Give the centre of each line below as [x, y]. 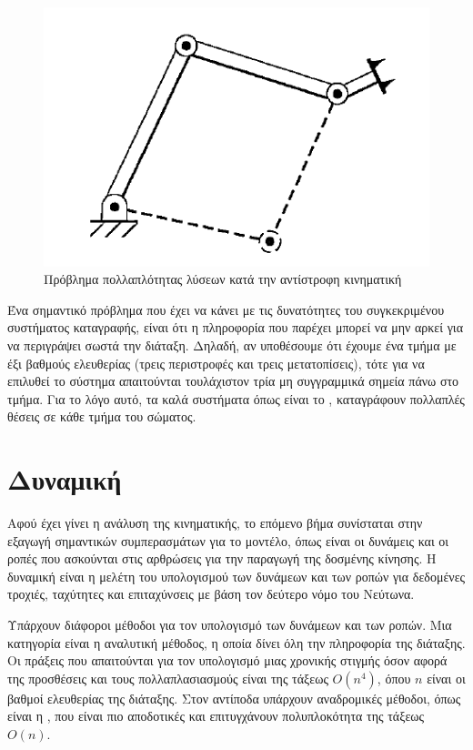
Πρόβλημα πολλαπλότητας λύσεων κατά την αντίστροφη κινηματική [223, 279]
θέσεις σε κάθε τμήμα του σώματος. [102, 416]
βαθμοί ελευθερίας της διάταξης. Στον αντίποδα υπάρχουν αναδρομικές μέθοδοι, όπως [234, 698]
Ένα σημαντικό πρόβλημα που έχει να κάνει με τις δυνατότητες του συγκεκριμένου [226, 309]
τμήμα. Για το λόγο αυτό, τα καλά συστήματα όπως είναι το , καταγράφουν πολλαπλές [236, 398]
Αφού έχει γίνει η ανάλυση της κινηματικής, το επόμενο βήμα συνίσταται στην [215, 523]
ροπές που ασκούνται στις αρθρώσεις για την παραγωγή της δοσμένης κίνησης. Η [222, 558]
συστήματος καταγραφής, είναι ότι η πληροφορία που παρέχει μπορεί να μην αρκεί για [235, 327]
